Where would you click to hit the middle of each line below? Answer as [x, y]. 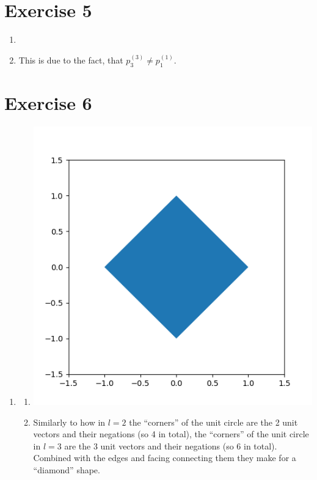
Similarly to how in [69, 422]
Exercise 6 [48, 102]
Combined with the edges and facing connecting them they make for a [165, 458]
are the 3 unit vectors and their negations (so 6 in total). [171, 445]
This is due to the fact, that [71, 60]
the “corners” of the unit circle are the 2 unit [213, 422]
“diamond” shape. [67, 470]
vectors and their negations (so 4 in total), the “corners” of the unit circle [171, 434]
